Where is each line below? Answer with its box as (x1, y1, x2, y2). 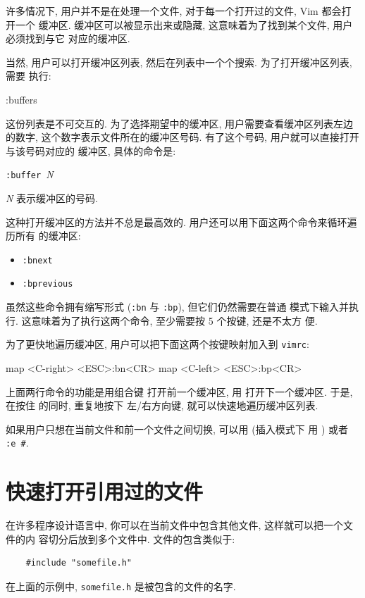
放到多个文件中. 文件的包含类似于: (78, 531, 235, 546)
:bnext (22, 255, 53, 266)
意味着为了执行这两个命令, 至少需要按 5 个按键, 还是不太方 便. (31, 313, 318, 328)
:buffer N (6, 167, 54, 182)
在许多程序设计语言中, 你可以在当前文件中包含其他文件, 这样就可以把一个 (6, 518, 344, 532)
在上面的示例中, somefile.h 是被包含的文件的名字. (6, 578, 236, 593)
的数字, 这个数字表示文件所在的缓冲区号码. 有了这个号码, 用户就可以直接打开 (6, 130, 359, 144)
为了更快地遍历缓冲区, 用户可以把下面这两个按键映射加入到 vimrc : (6, 337, 309, 351)
